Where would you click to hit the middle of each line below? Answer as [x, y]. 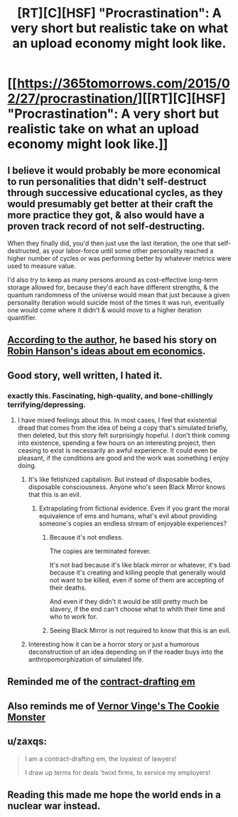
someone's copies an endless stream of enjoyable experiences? [133, 524]
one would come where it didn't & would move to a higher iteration [104, 310]
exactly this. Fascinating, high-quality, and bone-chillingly [110, 396]
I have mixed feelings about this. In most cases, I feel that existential [117, 420]
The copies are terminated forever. [100, 551]
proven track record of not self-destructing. [106, 226]
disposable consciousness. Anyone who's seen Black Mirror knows [127, 487]
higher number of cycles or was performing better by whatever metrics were [119, 258]
